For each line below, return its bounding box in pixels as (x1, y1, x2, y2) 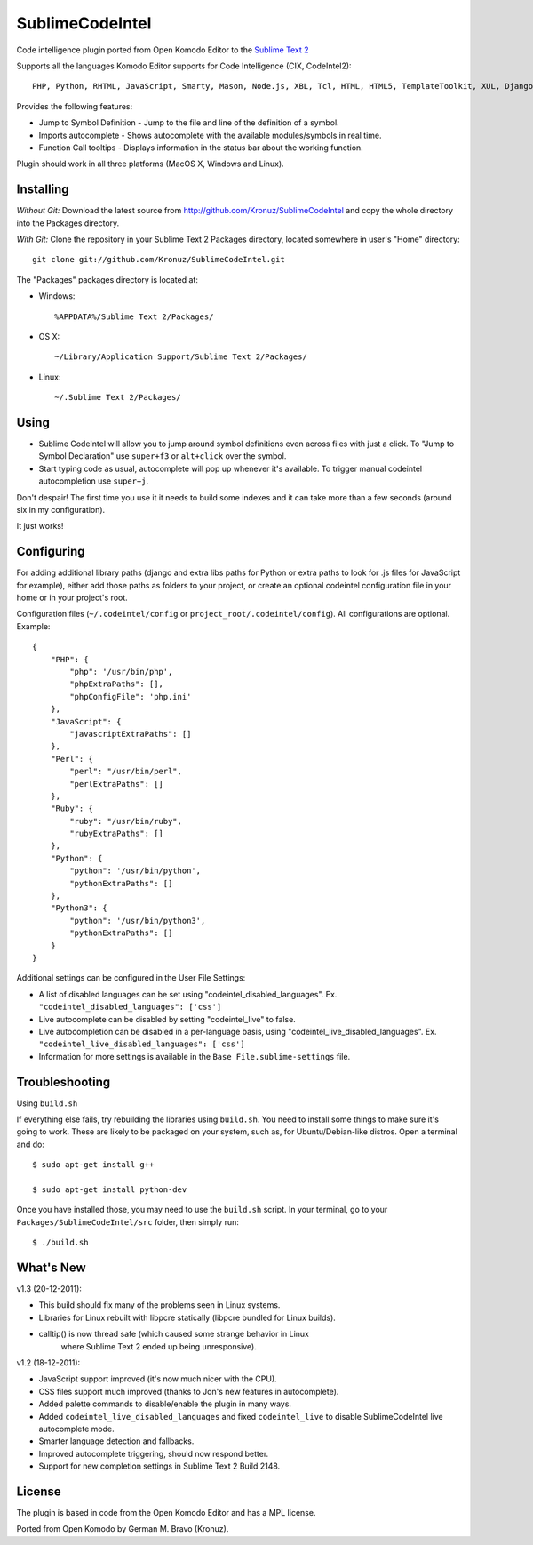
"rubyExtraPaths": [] (69, 829, 164, 839)
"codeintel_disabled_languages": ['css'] (38, 1002, 222, 1013)
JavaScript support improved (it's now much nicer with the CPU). (38, 1373, 277, 1384)
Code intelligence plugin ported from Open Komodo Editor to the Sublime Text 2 (16, 44, 310, 55)
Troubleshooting (16, 1074, 111, 1089)
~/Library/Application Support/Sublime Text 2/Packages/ (54, 352, 308, 362)
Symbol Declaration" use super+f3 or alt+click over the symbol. (38, 451, 287, 461)
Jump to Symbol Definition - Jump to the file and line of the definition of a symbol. (38, 117, 339, 128)
